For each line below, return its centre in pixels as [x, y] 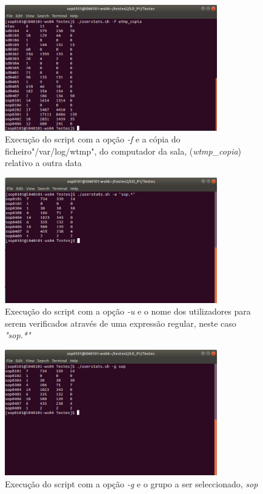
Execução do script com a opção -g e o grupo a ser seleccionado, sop [131, 483]
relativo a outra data [43, 163]
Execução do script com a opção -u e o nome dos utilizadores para [128, 311]
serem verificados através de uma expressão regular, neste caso [121, 323]
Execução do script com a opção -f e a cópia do [93, 139]
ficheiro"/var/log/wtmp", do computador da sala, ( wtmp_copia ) [123, 151]
